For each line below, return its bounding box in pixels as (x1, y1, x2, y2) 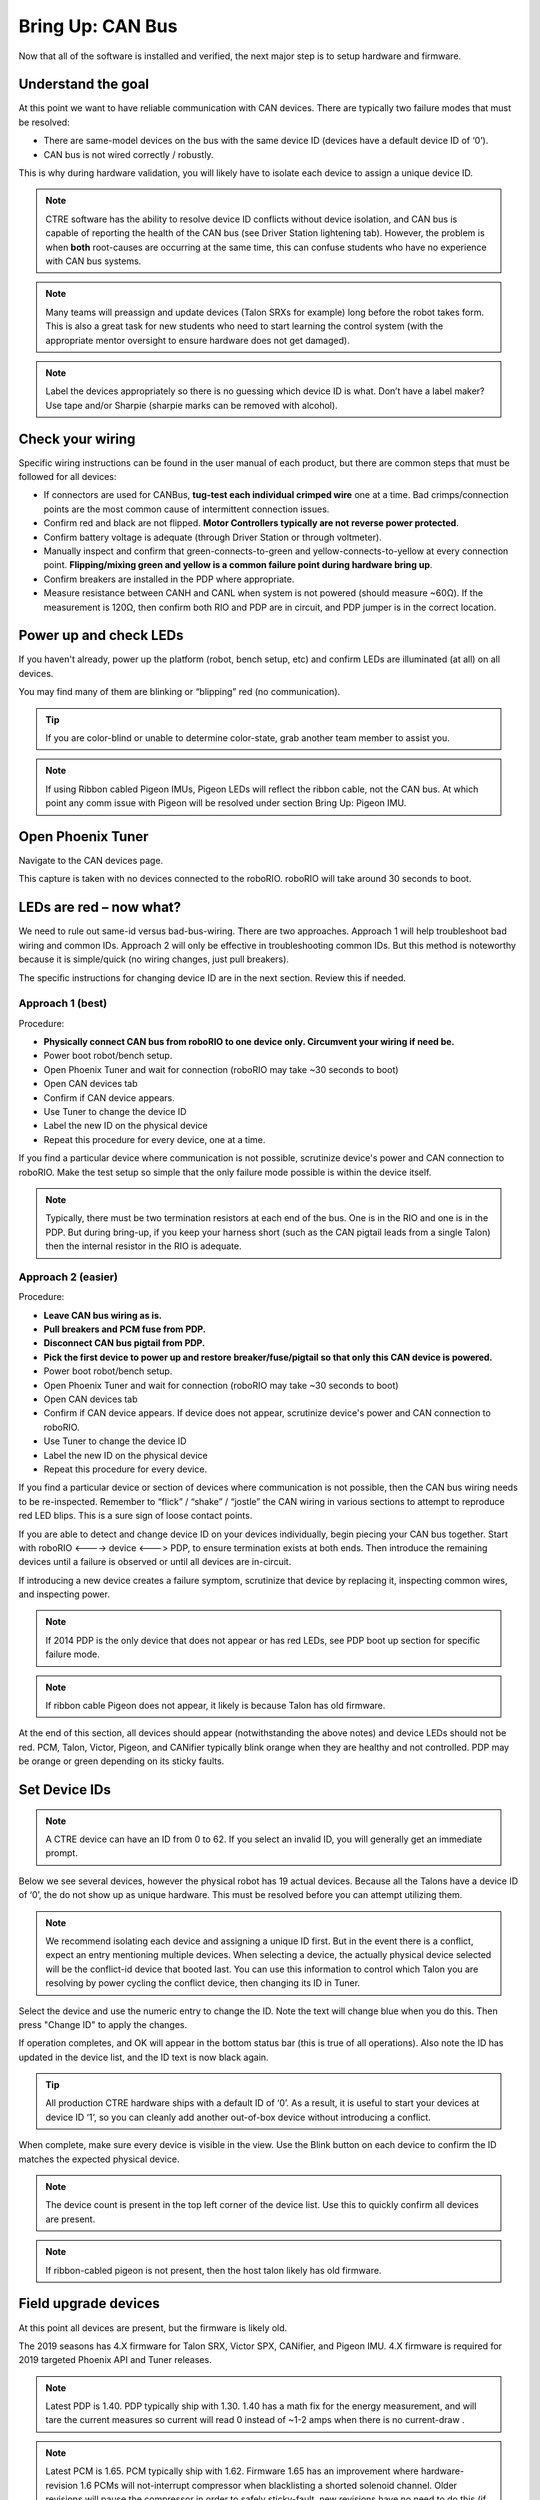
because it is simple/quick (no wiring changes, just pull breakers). (18, 953, 290, 965)
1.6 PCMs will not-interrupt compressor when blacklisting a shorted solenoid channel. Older (80, 2479, 458, 2491)
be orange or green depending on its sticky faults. (18, 1755, 225, 1767)
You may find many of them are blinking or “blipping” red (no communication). (18, 686, 341, 698)
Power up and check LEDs (18, 627, 184, 644)
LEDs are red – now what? (18, 899, 182, 916)
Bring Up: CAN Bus (18, 15, 178, 37)
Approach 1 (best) (18, 996, 108, 1010)
